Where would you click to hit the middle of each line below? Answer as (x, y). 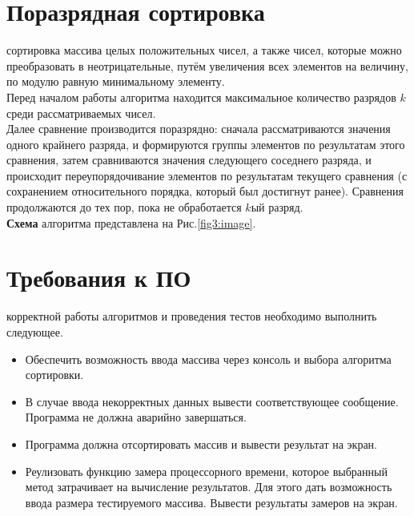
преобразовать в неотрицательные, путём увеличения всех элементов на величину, (207, 65)
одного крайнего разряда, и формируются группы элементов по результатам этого (206, 144)
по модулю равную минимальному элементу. (116, 81)
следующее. (35, 331)
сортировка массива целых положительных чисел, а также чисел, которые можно (204, 50)
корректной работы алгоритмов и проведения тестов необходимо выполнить (192, 316)
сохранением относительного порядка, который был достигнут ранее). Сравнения (205, 191)
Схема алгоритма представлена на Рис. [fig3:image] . (131, 222)
